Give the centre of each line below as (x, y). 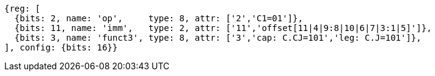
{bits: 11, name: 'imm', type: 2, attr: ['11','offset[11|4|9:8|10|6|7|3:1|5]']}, (223, 28)
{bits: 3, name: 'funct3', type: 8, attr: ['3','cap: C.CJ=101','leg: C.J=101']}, (218, 38)
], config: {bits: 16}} (61, 47)
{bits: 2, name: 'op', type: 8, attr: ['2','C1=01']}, (159, 18)
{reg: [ (23, 9)
